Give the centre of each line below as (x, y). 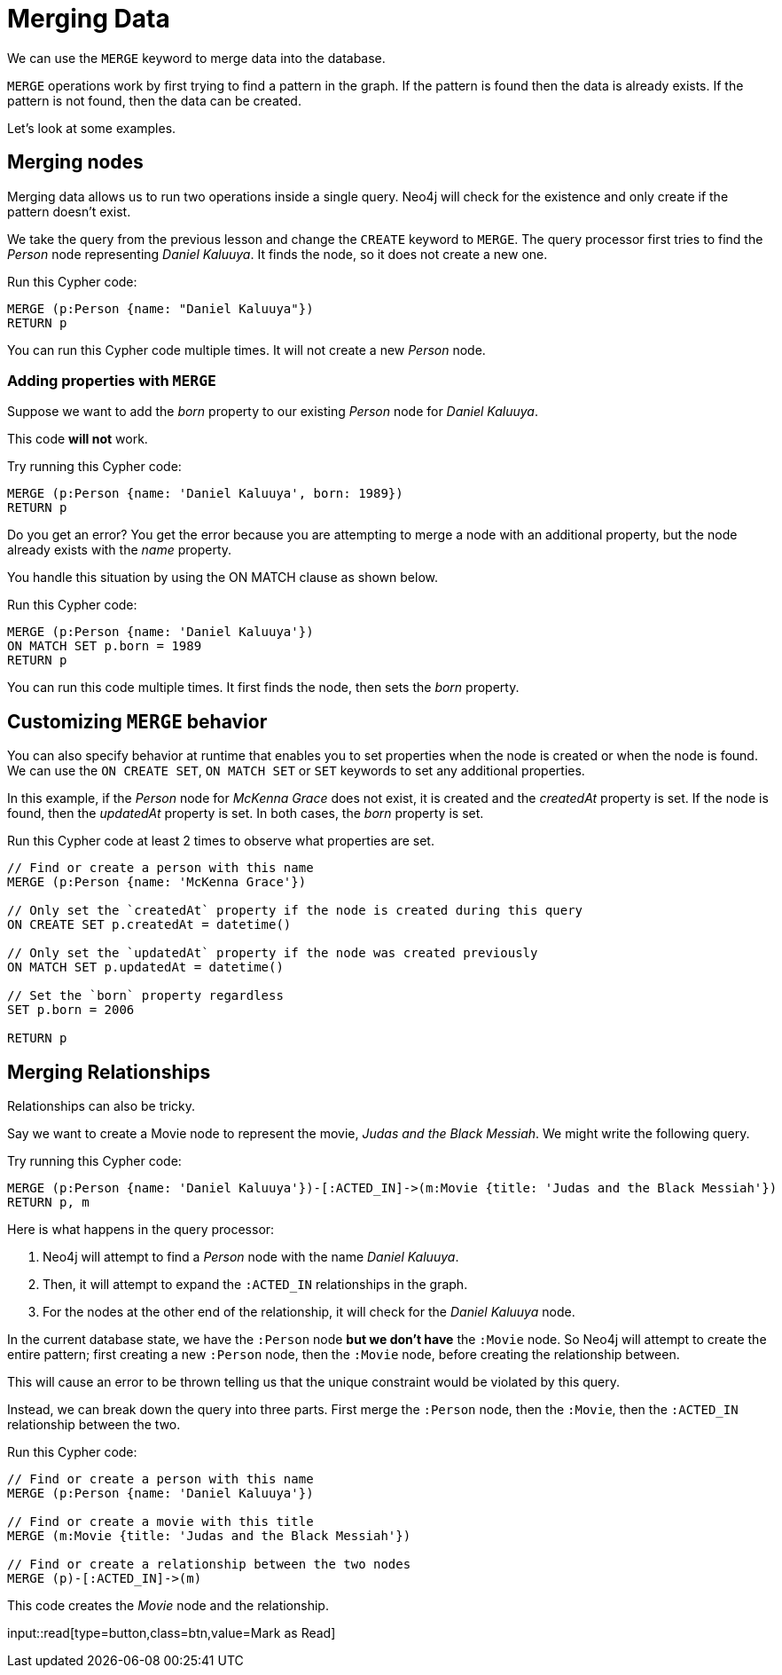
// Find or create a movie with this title (160, 1522)
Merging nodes (75, 162)
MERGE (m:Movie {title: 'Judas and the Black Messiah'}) (209, 1536)
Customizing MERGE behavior (137, 721)
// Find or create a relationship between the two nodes (209, 1565)
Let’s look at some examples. (92, 128)
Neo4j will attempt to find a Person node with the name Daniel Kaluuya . (251, 1257)
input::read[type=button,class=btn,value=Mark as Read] (172, 1633)
